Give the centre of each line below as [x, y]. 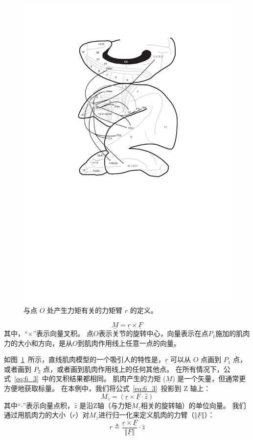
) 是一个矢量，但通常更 [209, 378]
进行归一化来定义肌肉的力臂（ [147, 415]
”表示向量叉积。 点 [63, 333]
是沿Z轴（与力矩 [105, 405]
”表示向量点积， [48, 405]
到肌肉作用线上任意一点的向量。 [129, 343]
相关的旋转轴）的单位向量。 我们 [193, 405]
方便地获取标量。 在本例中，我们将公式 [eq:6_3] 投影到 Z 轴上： [107, 388]
